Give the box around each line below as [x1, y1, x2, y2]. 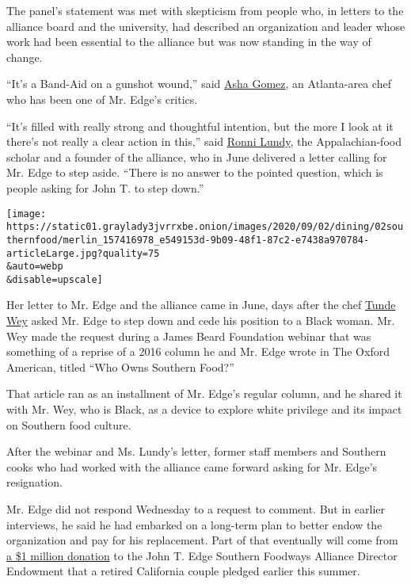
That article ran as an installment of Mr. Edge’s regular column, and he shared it [6, 385, 402, 402]
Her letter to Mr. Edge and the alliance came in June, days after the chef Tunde [6, 296, 396, 313]
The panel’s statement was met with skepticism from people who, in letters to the [6, 2, 404, 18]
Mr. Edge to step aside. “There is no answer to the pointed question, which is [6, 164, 383, 181]
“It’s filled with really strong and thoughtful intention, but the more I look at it [6, 117, 394, 134]
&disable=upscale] [6, 273, 103, 285]
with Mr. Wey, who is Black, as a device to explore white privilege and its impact [6, 401, 402, 418]
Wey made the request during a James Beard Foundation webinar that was [6, 327, 371, 344]
